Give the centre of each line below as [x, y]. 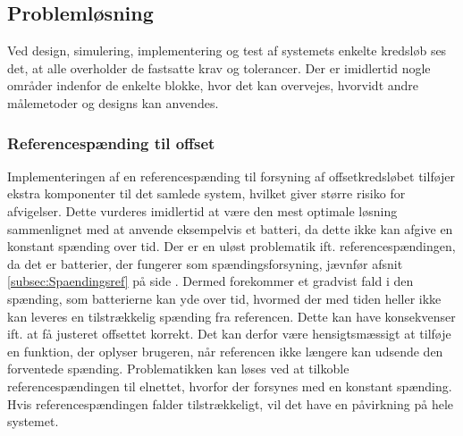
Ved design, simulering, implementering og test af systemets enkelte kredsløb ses [227, 50]
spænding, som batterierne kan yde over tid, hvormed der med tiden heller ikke [224, 298]
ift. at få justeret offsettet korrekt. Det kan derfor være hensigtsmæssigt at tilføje [229, 334]
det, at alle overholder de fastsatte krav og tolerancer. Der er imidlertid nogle [219, 67]
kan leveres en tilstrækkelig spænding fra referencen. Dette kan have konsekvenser [231, 316]
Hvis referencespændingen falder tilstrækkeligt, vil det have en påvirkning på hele [231, 403]
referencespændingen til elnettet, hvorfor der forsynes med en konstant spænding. [230, 386]
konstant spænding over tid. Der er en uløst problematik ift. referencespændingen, [231, 246]
